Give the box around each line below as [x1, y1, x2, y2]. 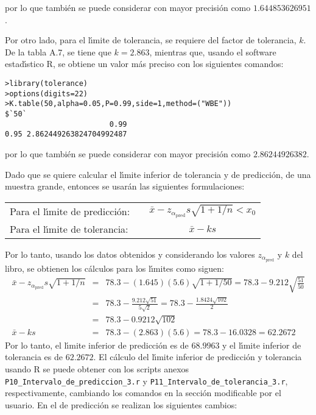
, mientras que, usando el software [149, 45, 276, 58]
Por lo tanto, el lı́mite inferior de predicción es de [5, 338, 189, 351]
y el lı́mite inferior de [222, 338, 301, 351]
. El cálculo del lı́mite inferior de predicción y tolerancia [93, 350, 302, 363]
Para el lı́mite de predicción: [10, 204, 130, 218]
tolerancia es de [5, 350, 63, 363]
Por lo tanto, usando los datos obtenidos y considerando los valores [5, 247, 255, 260]
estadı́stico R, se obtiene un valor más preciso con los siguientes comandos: [5, 57, 284, 70]
